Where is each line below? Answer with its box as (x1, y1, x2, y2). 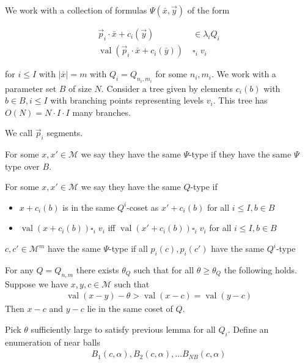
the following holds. (224, 263, 297, 276)
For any (5, 263, 34, 276)
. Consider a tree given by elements (101, 82, 233, 94)
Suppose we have (5, 277, 68, 290)
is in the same (62, 200, 115, 213)
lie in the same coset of (87, 302, 173, 315)
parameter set (5, 82, 57, 94)
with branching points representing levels (50, 94, 204, 107)
